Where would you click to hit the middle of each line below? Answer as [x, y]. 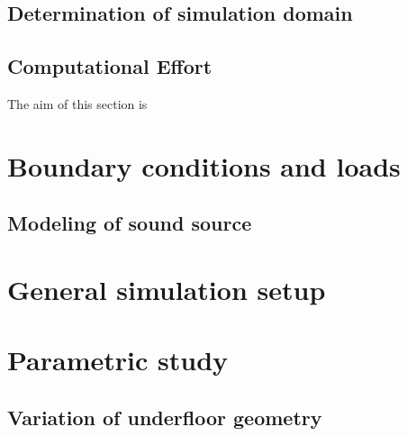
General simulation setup [167, 289]
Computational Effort [110, 66]
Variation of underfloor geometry [165, 417]
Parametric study [118, 360]
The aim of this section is [77, 103]
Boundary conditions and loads [204, 165]
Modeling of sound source [130, 223]
